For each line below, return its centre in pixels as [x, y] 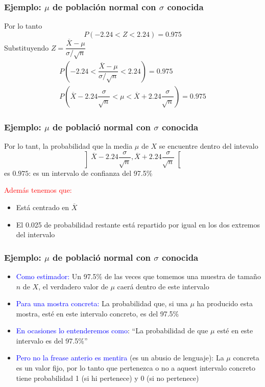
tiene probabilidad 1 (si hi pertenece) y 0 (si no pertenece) [107, 378]
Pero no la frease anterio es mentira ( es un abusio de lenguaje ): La [120, 358]
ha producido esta [225, 303]
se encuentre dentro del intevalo [209, 146]
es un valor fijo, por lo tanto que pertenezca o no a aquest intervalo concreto [136, 368]
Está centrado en [43, 207]
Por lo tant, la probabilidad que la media [68, 146]
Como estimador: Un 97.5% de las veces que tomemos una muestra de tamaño [138, 276]
